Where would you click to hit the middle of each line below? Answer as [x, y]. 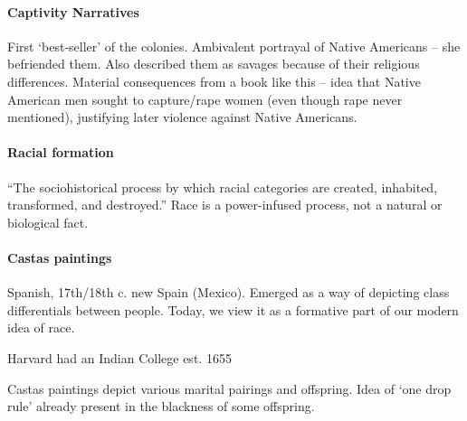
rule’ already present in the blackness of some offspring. [161, 406]
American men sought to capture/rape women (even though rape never [205, 99]
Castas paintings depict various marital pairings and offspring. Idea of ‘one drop [229, 388]
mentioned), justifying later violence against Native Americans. [182, 117]
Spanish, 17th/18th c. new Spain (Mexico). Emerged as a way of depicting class [229, 292]
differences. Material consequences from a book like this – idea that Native [214, 81]
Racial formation [61, 152]
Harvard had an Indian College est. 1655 [119, 357]
